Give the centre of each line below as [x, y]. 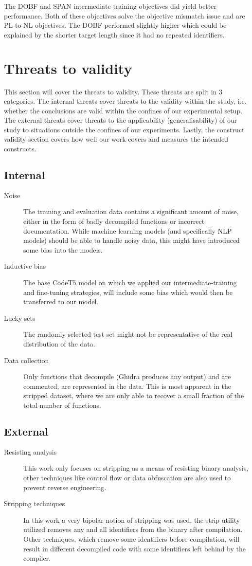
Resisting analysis [30, 451]
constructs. [20, 149]
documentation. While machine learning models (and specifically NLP [128, 230]
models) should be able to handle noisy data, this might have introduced [132, 240]
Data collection [27, 360]
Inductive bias [25, 266]
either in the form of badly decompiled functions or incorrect [114, 221]
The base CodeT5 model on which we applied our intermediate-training [130, 283]
